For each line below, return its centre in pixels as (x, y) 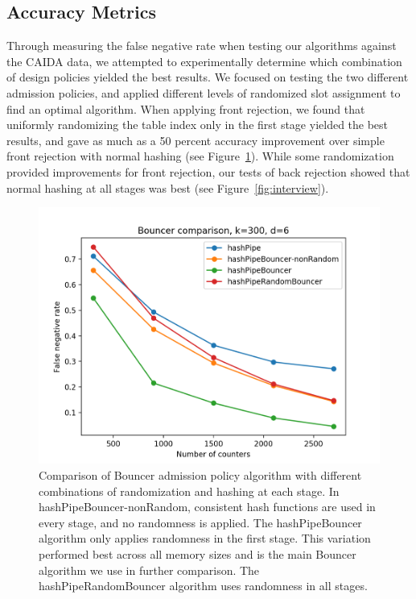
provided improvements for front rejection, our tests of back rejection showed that (208, 171)
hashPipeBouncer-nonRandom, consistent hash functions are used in (207, 507)
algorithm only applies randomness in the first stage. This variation (205, 538)
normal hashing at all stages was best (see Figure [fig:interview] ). (168, 187)
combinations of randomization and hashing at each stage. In (189, 491)
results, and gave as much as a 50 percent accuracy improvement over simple (196, 140)
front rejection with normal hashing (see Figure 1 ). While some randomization (200, 156)
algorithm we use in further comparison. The (149, 570)
